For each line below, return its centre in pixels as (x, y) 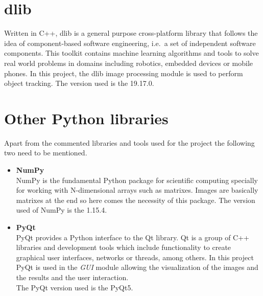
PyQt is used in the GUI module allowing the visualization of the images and (137, 267)
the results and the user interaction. (72, 277)
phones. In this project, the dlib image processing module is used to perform (124, 73)
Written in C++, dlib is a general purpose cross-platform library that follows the (131, 33)
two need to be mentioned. (46, 153)
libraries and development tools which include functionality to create (124, 247)
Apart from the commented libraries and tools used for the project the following (129, 142)
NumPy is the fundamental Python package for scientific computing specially (137, 180)
